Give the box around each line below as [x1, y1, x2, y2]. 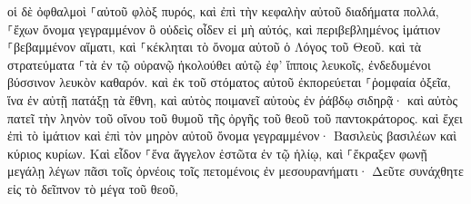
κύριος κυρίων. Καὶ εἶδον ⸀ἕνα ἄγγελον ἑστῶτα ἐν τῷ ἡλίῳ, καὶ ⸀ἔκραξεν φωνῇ [7, 143, 427, 162]
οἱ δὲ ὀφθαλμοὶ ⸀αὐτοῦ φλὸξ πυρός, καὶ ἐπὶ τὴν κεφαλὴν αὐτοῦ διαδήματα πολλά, [7, 2, 439, 20]
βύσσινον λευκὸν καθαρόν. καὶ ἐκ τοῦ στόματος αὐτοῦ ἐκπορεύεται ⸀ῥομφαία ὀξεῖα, [7, 73, 451, 92]
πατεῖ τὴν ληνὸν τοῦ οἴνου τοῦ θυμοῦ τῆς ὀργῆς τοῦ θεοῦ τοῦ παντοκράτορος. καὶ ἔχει [7, 108, 463, 127]
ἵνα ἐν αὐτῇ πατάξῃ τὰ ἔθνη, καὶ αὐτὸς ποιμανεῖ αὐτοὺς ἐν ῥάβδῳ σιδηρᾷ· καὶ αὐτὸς [7, 90, 458, 109]
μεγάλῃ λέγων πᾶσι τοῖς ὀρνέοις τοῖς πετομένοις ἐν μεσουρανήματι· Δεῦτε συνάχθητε [7, 161, 464, 180]
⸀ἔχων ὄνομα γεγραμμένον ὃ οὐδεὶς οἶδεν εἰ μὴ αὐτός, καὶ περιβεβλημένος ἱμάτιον [7, 19, 441, 38]
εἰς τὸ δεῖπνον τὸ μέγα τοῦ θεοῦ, [7, 179, 179, 198]
